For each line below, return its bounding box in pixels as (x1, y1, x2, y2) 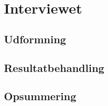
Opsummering (4, 88, 76, 104)
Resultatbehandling (4, 60, 105, 75)
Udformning (4, 31, 66, 46)
